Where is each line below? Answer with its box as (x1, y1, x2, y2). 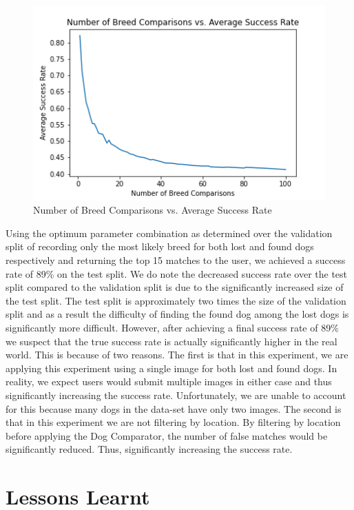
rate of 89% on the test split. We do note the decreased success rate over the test (6, 266, 348, 280)
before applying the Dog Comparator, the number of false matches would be (6, 428, 328, 442)
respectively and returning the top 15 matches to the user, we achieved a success (6, 253, 346, 267)
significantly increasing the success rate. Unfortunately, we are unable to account (6, 387, 346, 402)
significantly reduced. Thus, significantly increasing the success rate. (6, 442, 293, 456)
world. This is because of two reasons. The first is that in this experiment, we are (6, 347, 348, 362)
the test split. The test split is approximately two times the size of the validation (6, 293, 346, 307)
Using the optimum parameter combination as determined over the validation (6, 225, 333, 240)
